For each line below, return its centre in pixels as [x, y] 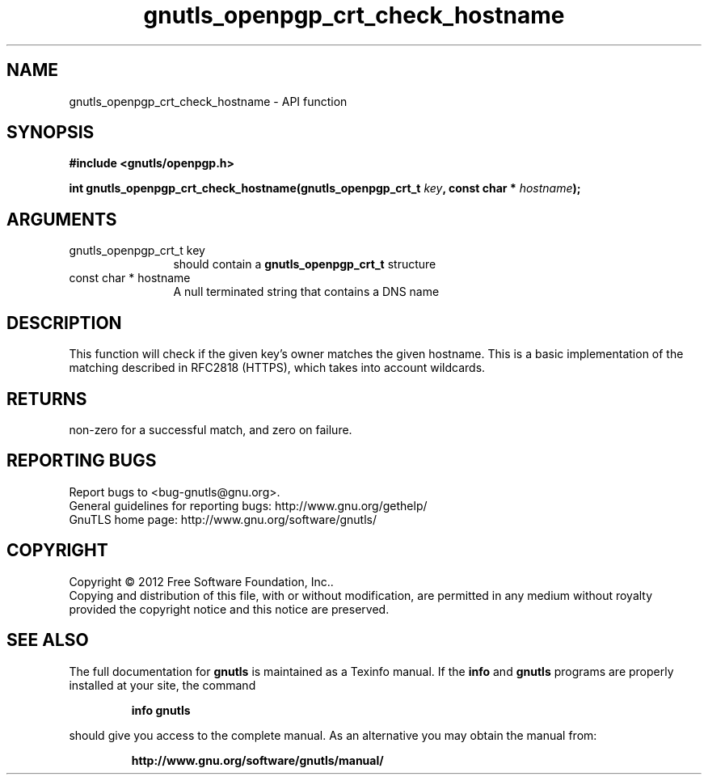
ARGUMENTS [62, 219]
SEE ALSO [48, 640]
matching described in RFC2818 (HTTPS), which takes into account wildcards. [277, 368]
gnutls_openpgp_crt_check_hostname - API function [208, 101]
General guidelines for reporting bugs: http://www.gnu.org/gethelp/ [248, 505]
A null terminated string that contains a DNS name [306, 292]
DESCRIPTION [64, 323]
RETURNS [47, 399]
